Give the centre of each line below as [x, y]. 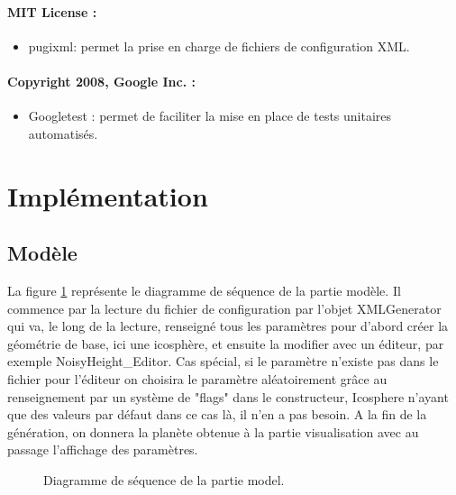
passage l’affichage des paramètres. [103, 449]
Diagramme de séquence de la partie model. [164, 479]
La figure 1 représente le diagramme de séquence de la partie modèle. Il [204, 290]
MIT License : [52, 11]
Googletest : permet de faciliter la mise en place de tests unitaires [210, 116]
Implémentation [108, 195]
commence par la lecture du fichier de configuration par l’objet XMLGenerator [224, 308]
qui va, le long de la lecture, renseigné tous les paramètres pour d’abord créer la [228, 326]
